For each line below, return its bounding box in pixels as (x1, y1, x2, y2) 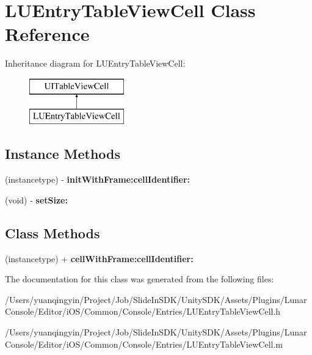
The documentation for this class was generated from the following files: (5, 273, 274, 285)
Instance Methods (5, 144, 120, 163)
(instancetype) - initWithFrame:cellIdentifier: (5, 173, 190, 186)
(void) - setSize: (5, 193, 68, 206)
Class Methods (5, 223, 100, 242)
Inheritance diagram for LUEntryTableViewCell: (5, 57, 186, 70)
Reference (5, 21, 90, 46)
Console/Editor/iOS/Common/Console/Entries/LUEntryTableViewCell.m (5, 337, 283, 350)
